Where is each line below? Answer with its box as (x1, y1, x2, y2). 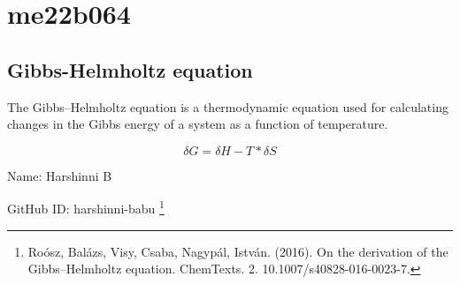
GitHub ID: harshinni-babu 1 (7, 197, 165, 218)
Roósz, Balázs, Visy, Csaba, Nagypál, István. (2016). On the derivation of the (27, 242, 448, 260)
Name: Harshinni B (7, 166, 112, 184)
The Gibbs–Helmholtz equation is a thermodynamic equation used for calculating (7, 97, 448, 116)
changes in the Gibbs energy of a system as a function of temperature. (7, 115, 388, 133)
